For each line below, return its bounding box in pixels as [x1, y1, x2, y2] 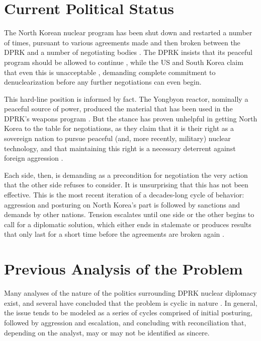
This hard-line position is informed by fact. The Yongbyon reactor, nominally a [4, 93, 248, 104]
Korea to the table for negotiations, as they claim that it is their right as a [4, 123, 234, 133]
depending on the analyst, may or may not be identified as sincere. [4, 327, 210, 337]
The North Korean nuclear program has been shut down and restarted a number [4, 27, 252, 38]
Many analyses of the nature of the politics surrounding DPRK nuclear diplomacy [4, 288, 257, 298]
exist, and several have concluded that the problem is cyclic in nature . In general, [4, 297, 257, 308]
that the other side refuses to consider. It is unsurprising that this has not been [4, 179, 248, 190]
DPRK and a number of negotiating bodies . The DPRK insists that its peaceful [4, 47, 252, 57]
